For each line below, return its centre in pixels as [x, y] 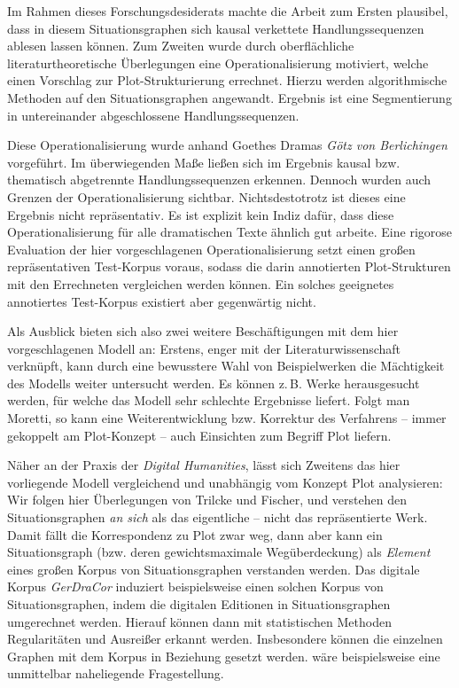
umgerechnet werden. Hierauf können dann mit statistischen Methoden [199, 621]
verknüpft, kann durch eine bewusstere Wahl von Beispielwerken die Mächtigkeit [226, 366]
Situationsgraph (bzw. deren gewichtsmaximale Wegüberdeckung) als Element [219, 552]
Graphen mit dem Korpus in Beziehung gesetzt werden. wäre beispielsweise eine [224, 656]
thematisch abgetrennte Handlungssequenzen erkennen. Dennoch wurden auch [219, 180]
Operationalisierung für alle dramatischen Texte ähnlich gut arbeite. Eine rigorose [230, 232]
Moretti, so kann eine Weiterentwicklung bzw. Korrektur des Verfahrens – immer [227, 418]
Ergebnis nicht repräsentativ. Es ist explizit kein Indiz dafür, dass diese [201, 214]
